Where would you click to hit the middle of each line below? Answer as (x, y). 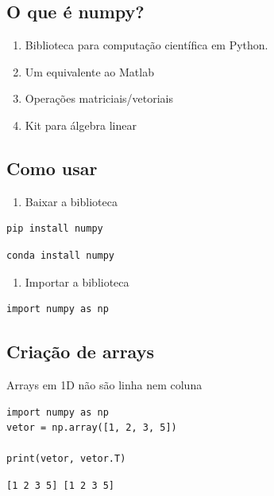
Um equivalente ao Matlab (89, 71)
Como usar (52, 168)
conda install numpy (61, 255)
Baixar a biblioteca (71, 201)
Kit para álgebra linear (81, 125)
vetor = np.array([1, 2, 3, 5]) (92, 428)
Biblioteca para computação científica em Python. (147, 45)
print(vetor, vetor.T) (66, 459)
